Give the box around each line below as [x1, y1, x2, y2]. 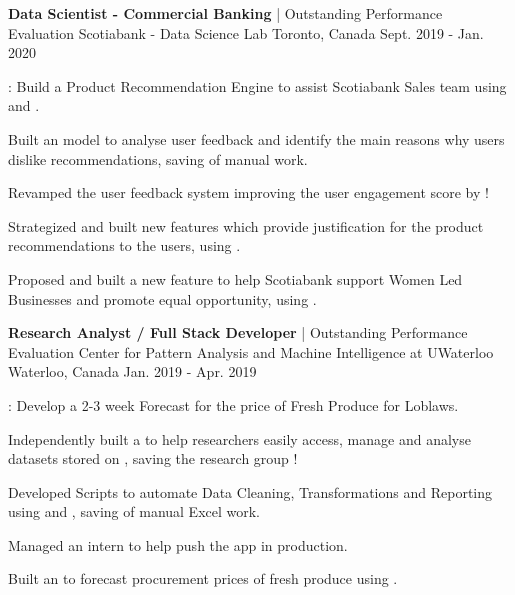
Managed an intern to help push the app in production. [8, 534, 348, 555]
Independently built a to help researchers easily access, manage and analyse [8, 428, 471, 449]
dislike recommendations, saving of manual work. [8, 148, 308, 169]
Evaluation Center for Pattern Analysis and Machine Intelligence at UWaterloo [8, 341, 494, 362]
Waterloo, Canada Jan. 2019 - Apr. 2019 [8, 361, 257, 382]
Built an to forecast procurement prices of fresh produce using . [8, 568, 398, 589]
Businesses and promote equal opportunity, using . [8, 288, 317, 309]
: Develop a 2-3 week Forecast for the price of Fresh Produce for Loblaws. [8, 394, 459, 415]
